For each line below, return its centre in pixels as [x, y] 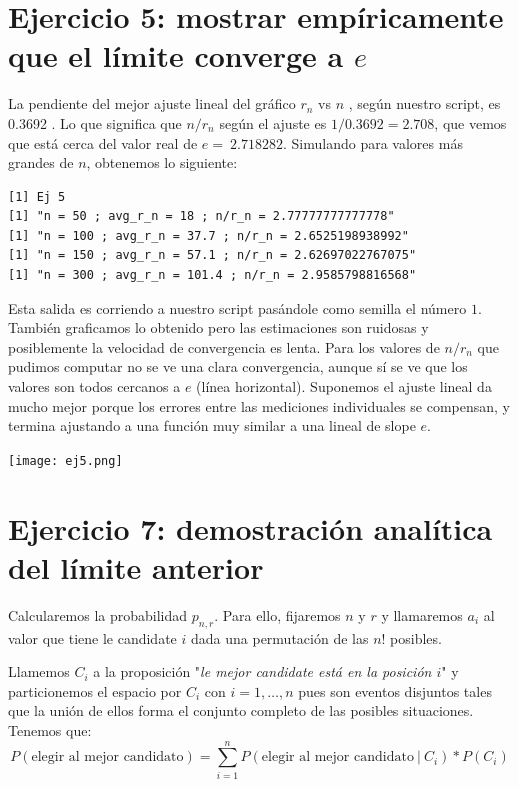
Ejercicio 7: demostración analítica [250, 527]
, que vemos [470, 122]
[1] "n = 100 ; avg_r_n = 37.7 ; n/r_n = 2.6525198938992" [208, 235]
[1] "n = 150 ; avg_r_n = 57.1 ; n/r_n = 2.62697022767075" [212, 255]
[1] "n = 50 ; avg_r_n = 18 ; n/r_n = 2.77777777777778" [201, 216]
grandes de [41, 162]
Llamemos [39, 671]
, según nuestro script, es [424, 103]
